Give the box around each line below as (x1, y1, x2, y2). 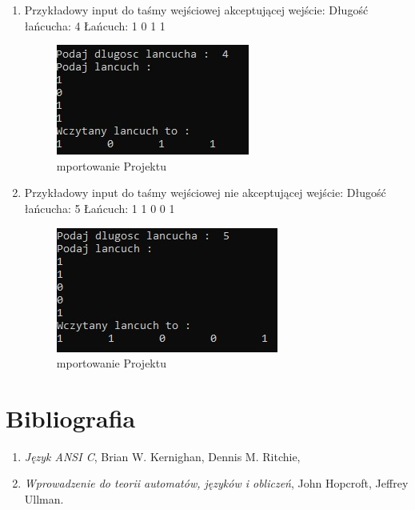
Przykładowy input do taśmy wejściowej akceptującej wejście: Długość (24, 2, 369, 18)
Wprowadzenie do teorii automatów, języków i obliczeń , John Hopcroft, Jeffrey (24, 475, 409, 492)
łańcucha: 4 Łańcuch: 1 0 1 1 (24, 17, 166, 34)
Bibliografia (6, 401, 136, 434)
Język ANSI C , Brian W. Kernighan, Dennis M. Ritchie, (24, 448, 301, 464)
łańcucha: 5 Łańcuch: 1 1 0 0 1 (24, 199, 175, 216)
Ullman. (24, 491, 64, 508)
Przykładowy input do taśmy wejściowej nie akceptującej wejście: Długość (24, 184, 386, 201)
